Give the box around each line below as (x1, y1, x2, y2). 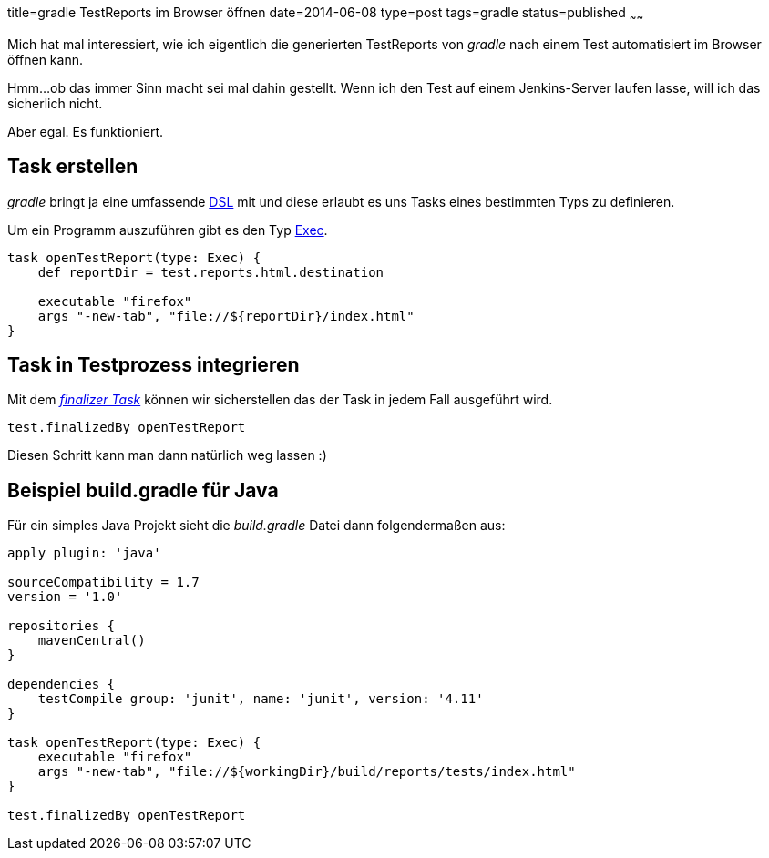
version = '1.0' (7, 589, 123, 605)
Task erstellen (7, 155, 138, 179)
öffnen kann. (7, 51, 83, 67)
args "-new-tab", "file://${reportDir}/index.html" (37, 308, 415, 323)
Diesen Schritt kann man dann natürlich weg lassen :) (7, 447, 327, 464)
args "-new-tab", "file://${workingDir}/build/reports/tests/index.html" (37, 764, 576, 780)
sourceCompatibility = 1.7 (7, 575, 200, 590)
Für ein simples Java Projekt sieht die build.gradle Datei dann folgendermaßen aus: (7, 517, 506, 534)
